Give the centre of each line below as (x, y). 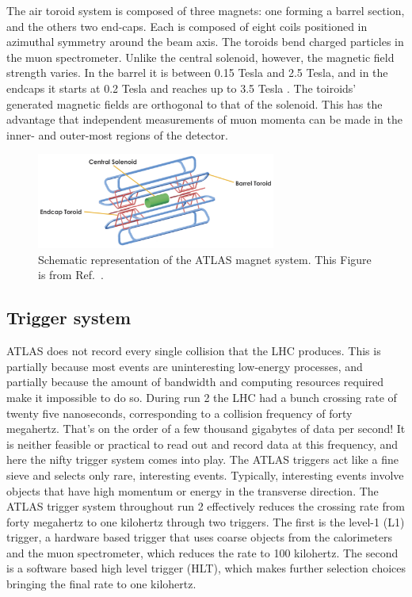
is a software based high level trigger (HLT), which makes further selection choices (206, 568)
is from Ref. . (71, 275)
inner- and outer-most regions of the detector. (117, 134)
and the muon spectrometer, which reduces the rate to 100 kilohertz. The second (202, 552)
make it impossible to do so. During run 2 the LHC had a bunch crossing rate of (202, 397)
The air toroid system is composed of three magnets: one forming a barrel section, (206, 10)
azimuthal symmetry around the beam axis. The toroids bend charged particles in (205, 42)
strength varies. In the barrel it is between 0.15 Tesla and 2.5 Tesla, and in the (197, 73)
